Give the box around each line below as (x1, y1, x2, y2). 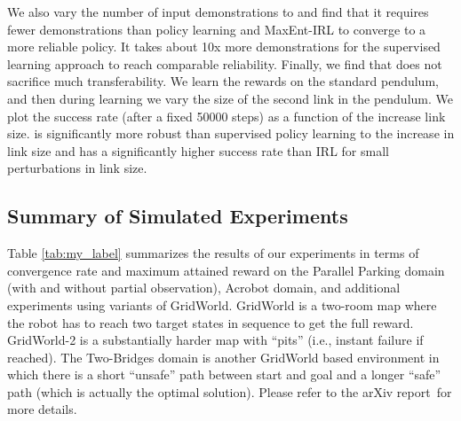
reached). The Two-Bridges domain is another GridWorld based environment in (7, 347, 440, 366)
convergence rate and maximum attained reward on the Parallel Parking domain (7, 261, 445, 279)
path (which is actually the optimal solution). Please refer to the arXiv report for (7, 382, 452, 401)
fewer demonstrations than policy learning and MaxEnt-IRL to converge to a (7, 19, 426, 38)
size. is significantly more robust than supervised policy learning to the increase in (7, 124, 455, 143)
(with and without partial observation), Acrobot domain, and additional (7, 278, 401, 297)
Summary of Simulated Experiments (7, 202, 348, 230)
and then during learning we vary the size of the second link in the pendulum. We (7, 89, 453, 107)
